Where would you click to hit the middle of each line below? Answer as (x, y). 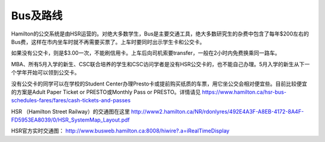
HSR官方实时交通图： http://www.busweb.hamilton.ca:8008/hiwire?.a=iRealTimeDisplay (120, 131)
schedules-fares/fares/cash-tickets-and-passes (71, 100)
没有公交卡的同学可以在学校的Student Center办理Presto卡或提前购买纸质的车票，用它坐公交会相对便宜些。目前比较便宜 (159, 84)
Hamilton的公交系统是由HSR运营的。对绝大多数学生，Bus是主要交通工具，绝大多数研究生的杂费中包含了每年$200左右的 (160, 34)
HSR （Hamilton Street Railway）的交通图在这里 (70, 111)
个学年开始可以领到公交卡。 (45, 73)
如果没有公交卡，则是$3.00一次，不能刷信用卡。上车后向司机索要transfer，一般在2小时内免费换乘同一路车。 (146, 53)
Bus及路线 (37, 16)
